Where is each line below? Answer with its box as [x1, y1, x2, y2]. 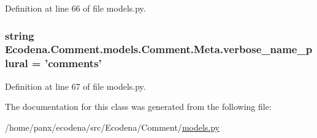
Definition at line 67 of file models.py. [5, 79, 146, 92]
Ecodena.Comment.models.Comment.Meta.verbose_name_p [5, 42, 313, 57]
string [5, 27, 34, 43]
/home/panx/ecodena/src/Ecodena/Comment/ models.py [5, 120, 220, 133]
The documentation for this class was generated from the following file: [5, 100, 272, 113]
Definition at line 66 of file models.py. [5, 2, 146, 14]
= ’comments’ [32, 56, 102, 71]
